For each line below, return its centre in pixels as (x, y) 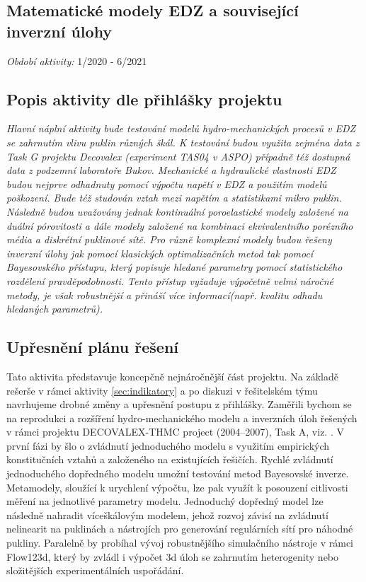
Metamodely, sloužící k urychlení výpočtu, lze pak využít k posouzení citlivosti (177, 487)
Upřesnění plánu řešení (93, 347)
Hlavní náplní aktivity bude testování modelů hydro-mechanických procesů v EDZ (181, 128)
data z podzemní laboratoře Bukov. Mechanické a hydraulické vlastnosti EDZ (171, 170)
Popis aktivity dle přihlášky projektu (144, 99)
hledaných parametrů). (55, 309)
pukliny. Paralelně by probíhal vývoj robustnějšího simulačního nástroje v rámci (180, 543)
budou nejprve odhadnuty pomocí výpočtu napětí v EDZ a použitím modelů (167, 184)
